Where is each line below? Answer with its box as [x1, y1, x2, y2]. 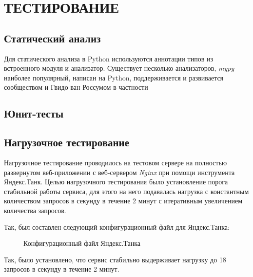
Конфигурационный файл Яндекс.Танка [23, 238, 141, 248]
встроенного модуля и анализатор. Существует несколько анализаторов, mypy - [4, 63, 239, 73]
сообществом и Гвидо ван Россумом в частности [4, 82, 148, 92]
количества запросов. [4, 205, 66, 215]
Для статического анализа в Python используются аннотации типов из [4, 53, 213, 63]
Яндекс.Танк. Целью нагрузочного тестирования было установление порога [4, 177, 228, 187]
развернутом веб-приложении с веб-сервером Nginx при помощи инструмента [4, 167, 235, 177]
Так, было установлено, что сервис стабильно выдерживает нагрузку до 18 [4, 254, 226, 264]
